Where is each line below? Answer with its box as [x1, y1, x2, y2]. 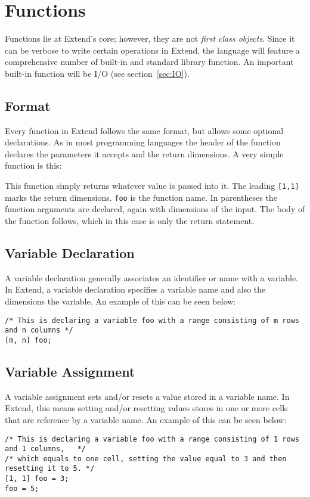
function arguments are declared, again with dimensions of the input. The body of [5, 203, 305, 215]
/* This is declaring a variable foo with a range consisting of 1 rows [5, 434, 299, 443]
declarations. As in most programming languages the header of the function [5, 136, 281, 148]
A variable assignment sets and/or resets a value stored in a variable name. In [5, 390, 290, 402]
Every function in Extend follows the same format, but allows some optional [5, 124, 284, 136]
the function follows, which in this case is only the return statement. [5, 214, 255, 226]
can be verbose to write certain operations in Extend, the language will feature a [5, 44, 300, 56]
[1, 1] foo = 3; [5, 474, 69, 483]
